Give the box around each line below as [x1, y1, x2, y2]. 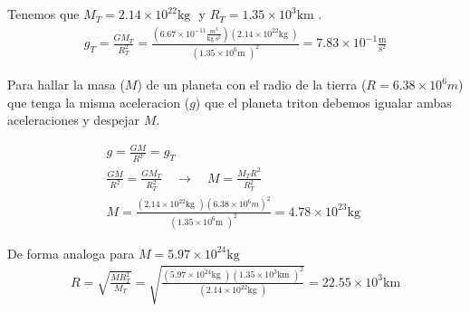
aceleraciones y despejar [7, 110, 140, 129]
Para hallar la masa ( [7, 75, 125, 93]
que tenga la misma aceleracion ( [7, 92, 190, 111]
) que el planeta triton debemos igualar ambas [195, 92, 452, 111]
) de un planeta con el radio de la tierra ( [137, 75, 367, 93]
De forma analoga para [7, 243, 135, 262]
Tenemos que [7, 5, 80, 24]
